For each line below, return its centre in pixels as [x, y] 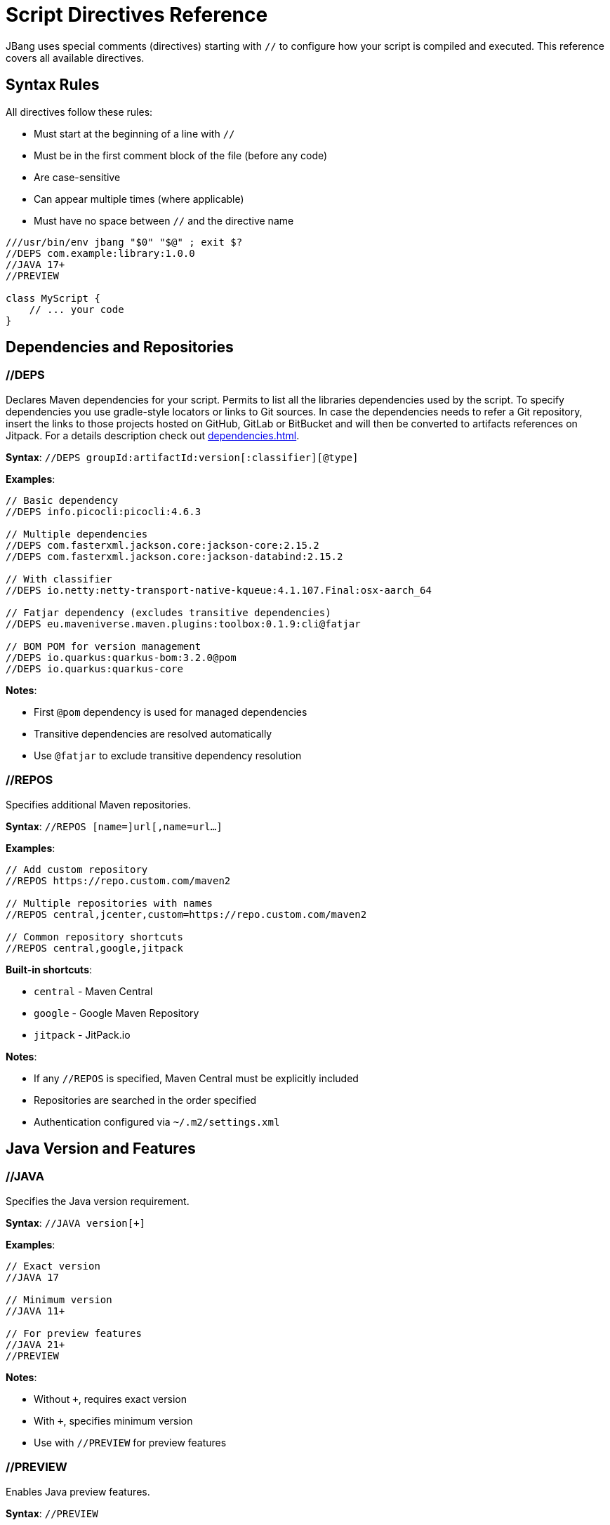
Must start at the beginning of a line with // [134, 133]
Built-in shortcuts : [49, 969]
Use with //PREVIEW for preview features [130, 1442]
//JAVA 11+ [35, 1311]
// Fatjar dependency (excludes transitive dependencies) [168, 612]
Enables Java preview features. [78, 1491]
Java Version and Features [101, 1148]
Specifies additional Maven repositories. [98, 804]
